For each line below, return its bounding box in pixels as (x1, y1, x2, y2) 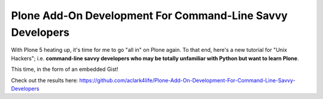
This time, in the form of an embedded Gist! (11, 66, 119, 73)
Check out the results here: (11, 76, 78, 83)
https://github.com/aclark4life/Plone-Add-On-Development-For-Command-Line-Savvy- (79, 76, 295, 83)
